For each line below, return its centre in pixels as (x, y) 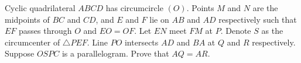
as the (272, 31)
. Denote (236, 31)
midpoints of (27, 19)
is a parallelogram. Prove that (115, 53)
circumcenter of (33, 42)
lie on (159, 19)
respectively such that (258, 19)
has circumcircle (134, 8)
